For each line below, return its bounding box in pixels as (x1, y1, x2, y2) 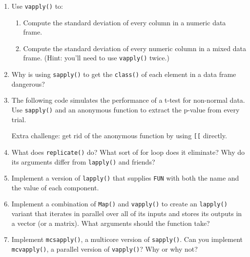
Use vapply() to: (11, 1, 63, 11)
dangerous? (11, 78, 45, 89)
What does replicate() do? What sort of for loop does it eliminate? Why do (11, 147, 245, 157)
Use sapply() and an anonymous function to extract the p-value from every (11, 104, 240, 114)
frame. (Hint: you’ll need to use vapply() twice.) (23, 53, 169, 63)
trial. (11, 114, 26, 124)
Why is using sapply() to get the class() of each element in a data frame (11, 69, 236, 79)
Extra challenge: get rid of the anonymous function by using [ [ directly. (11, 130, 227, 141)
